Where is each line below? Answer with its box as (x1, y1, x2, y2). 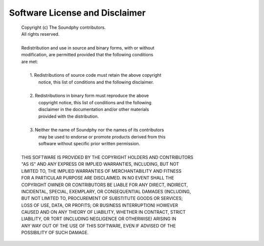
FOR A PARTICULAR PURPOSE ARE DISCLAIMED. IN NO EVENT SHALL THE (21, 175, 175, 181)
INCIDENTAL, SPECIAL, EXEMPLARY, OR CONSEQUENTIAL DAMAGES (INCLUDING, (21, 188, 191, 194)
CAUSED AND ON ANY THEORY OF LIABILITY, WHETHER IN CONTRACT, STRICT (21, 209, 186, 215)
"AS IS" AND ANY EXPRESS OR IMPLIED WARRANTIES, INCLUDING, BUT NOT (21, 161, 179, 167)
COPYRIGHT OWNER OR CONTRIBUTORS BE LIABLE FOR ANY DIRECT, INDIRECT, (21, 181, 188, 188)
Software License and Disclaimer (9, 7, 146, 18)
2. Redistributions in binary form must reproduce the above (30, 93, 149, 99)
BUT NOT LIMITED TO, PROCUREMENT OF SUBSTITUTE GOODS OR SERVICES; (21, 196, 183, 201)
